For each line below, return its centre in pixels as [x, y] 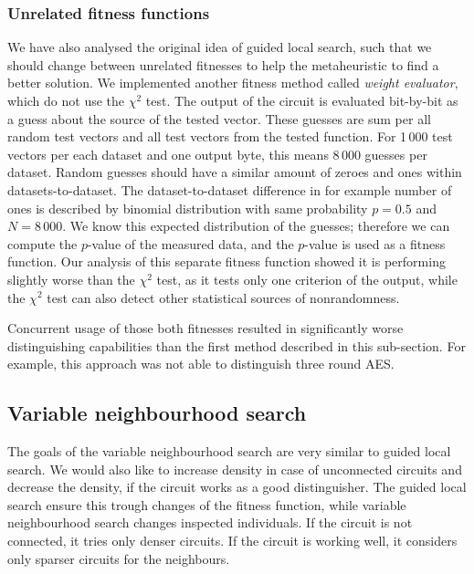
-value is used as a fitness [375, 243]
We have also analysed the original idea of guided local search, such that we [220, 47]
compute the [42, 243]
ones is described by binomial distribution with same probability [188, 208]
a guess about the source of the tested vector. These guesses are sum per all [219, 118]
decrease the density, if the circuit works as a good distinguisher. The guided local [237, 487]
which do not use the [66, 100]
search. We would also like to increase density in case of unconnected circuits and [235, 469]
